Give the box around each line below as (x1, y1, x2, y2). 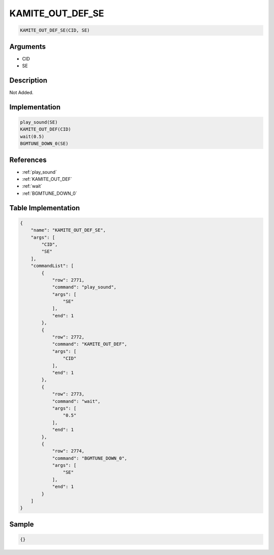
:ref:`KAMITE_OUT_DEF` (22, 176, 73, 182)
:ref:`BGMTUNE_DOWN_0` (22, 190, 77, 196)
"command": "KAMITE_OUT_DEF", (52, 341, 127, 347)
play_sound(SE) (20, 119, 58, 125)
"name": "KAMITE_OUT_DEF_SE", (30, 227, 106, 233)
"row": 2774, (52, 448, 85, 454)
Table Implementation (9, 204, 80, 212)
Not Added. (9, 89, 34, 95)
